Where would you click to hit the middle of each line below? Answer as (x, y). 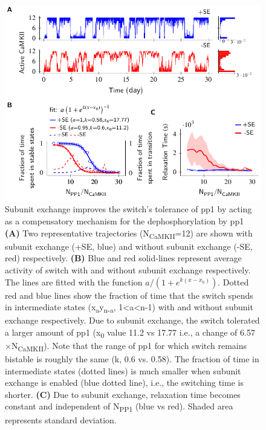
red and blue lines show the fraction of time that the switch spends (129, 295)
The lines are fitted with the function (74, 282)
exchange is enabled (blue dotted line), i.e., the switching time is (124, 383)
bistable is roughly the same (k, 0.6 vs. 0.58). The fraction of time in (132, 359)
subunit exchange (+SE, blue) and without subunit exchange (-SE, (129, 246)
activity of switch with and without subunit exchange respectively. (128, 269)
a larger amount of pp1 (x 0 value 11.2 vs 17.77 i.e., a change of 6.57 (130, 333)
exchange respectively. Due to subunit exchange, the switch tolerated (132, 320)
